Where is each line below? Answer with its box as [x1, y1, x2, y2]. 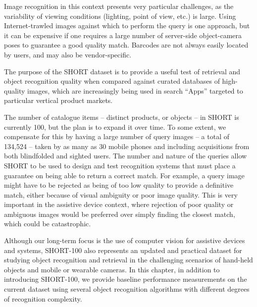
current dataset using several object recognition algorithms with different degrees [4, 284, 250, 294]
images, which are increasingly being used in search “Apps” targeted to [27, 85, 243, 96]
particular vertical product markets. [4, 95, 113, 105]
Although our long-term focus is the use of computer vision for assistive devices [4, 235, 245, 246]
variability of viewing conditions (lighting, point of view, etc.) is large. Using [4, 10, 236, 21]
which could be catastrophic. [4, 218, 91, 229]
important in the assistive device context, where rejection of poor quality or [4, 199, 234, 209]
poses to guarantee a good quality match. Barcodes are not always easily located [4, 40, 249, 50]
